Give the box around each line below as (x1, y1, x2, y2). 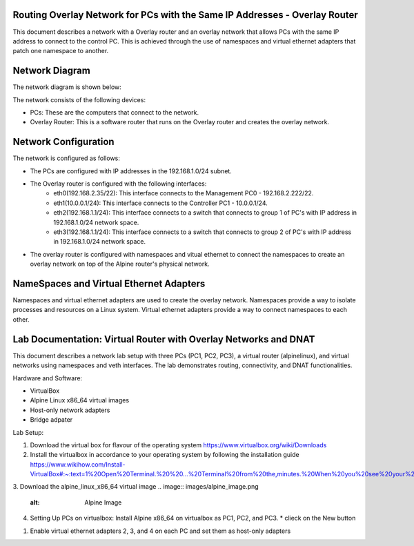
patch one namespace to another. (12, 47, 109, 55)
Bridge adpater (30, 416, 73, 424)
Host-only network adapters (30, 406, 110, 414)
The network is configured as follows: (12, 154, 121, 162)
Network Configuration (12, 136, 115, 148)
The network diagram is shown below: (12, 83, 122, 91)
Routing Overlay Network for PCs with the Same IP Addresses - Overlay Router (12, 9, 358, 21)
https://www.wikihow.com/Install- (30, 460, 126, 469)
